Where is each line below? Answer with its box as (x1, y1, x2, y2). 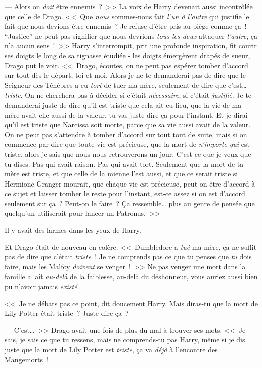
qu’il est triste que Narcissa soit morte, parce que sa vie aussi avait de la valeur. (5, 119, 251, 130)
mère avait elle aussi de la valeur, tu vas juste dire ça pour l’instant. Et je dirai (5, 109, 248, 120)
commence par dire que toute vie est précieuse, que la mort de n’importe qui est (5, 139, 250, 149)
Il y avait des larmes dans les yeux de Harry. (5, 225, 141, 235)
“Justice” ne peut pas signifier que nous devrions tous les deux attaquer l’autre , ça (5, 30, 257, 41)
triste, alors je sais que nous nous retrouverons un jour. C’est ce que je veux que (5, 148, 251, 159)
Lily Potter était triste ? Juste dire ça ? (5, 308, 129, 318)
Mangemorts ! (5, 354, 48, 364)
